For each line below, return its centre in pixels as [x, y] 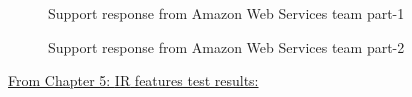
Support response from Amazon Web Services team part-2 [226, 46]
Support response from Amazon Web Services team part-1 [226, 13]
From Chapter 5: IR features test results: [133, 80]
